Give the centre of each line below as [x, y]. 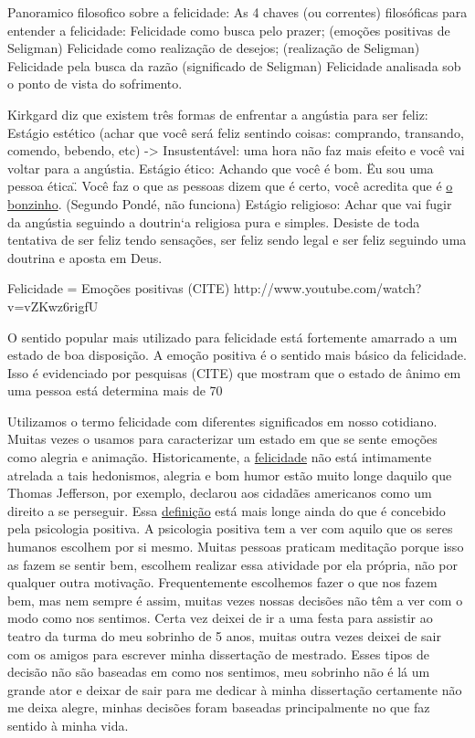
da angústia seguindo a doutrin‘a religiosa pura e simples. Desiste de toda [214, 221]
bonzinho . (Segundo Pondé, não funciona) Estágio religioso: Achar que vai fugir [230, 203]
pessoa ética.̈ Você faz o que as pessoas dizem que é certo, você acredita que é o [230, 186]
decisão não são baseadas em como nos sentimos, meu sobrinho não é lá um [219, 672]
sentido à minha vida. [68, 725]
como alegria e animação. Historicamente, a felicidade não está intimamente [220, 457]
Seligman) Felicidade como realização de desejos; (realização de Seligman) [214, 48]
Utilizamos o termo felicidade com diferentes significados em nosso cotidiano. [222, 421]
